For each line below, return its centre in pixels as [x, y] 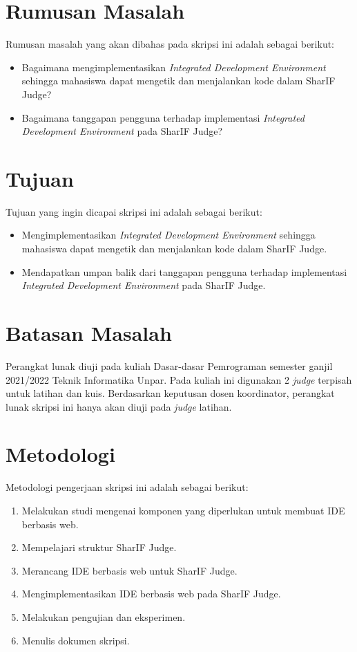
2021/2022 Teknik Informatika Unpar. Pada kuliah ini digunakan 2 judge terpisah [179, 379]
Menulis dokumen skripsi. [76, 640]
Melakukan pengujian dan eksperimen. [104, 616]
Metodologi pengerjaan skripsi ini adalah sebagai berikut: [127, 487]
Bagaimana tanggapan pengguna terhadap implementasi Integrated [163, 117]
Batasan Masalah [89, 332]
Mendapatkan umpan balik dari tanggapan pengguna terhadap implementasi [184, 271]
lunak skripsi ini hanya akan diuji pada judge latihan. [119, 406]
